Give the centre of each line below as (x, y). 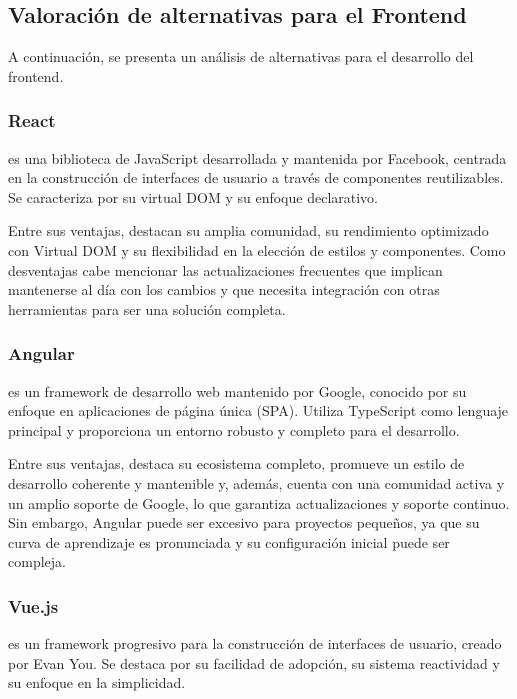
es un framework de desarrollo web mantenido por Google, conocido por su (237, 390)
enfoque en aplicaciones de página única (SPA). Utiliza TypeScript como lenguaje (258, 410)
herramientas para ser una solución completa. (147, 308)
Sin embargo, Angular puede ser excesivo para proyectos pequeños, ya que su (244, 522)
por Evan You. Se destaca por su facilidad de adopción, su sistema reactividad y (254, 662)
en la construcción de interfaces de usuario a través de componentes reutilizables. (256, 177)
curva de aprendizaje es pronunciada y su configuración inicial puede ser (229, 541)
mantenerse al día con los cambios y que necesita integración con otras (224, 289)
